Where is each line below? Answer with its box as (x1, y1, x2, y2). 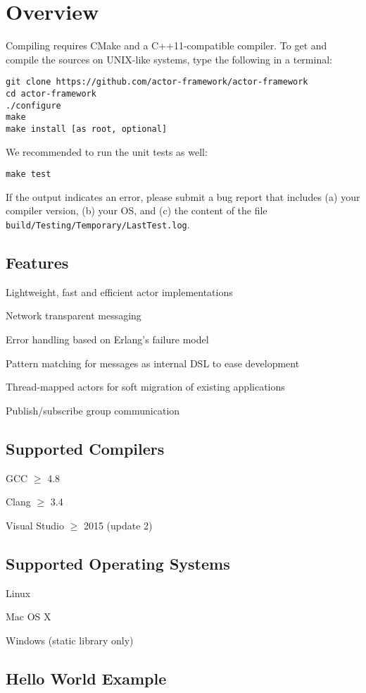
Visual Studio (6, 517, 64, 532)
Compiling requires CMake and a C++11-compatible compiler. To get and (6, 38, 327, 53)
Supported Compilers (6, 437, 165, 459)
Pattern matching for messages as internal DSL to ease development (6, 355, 300, 370)
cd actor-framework (6, 88, 96, 99)
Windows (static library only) (6, 632, 134, 647)
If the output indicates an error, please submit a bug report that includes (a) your (6, 189, 360, 204)
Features (6, 252, 69, 274)
